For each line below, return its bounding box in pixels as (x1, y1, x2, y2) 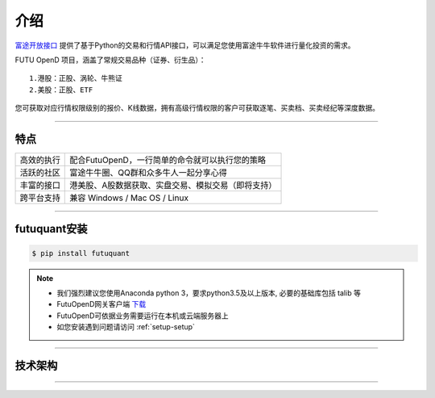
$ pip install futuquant (31, 249, 130, 258)
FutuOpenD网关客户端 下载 (56, 300, 147, 309)
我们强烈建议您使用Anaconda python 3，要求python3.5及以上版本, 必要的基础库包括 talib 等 (56, 288, 362, 298)
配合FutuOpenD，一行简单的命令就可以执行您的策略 (69, 154, 266, 165)
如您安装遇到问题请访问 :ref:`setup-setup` (56, 322, 195, 332)
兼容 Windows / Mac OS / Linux (69, 192, 189, 203)
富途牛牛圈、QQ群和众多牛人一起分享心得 (69, 167, 227, 178)
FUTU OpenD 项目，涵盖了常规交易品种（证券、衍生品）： (14, 55, 206, 65)
